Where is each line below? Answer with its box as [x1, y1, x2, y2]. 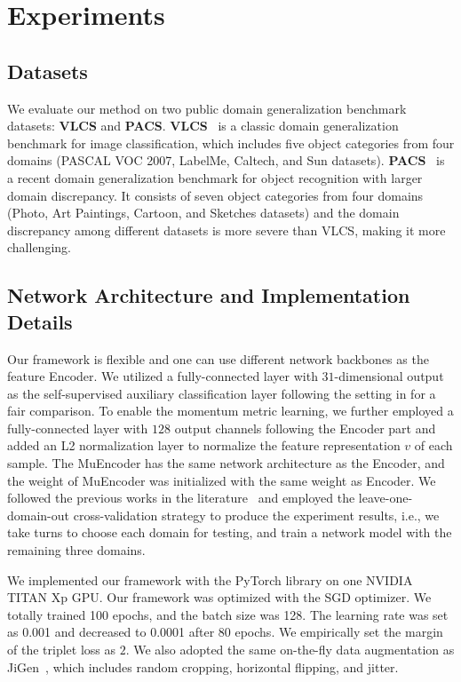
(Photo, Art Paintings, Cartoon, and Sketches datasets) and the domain [7, 203, 400, 222]
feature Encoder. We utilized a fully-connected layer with [7, 367, 318, 385]
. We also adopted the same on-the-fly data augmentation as [125, 640, 455, 659]
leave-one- [358, 488, 413, 507]
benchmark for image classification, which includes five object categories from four [7, 133, 455, 152]
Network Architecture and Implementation [7, 282, 410, 309]
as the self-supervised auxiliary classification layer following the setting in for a [7, 384, 436, 402]
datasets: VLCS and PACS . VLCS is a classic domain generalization [7, 116, 399, 135]
